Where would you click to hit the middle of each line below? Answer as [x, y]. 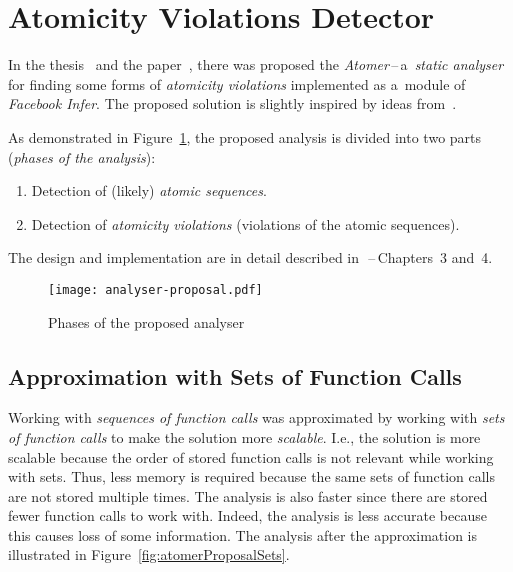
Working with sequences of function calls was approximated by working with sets [256, 417]
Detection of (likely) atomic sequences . [149, 190]
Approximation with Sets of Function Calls [235, 375]
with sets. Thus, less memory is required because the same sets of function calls [251, 476]
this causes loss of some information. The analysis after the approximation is [243, 534]
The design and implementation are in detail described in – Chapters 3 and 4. [250, 257]
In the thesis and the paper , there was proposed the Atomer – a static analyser [256, 64]
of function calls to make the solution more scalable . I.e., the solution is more [244, 436]
